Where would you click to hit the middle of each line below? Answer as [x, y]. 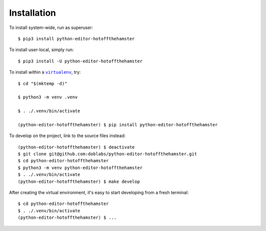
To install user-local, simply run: [41, 50]
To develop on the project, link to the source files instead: [67, 136]
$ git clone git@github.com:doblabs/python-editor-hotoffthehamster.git [107, 154]
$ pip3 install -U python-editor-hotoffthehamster [80, 61]
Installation [33, 13]
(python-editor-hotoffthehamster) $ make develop [79, 181]
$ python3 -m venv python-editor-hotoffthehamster [80, 168]
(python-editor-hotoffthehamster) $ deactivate [76, 147]
